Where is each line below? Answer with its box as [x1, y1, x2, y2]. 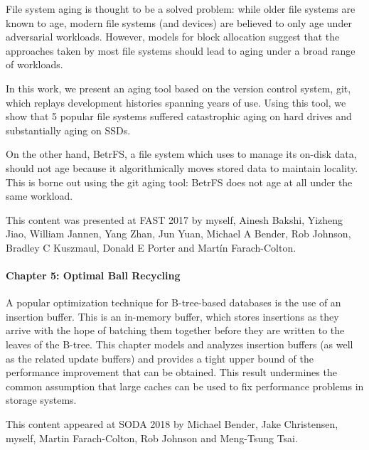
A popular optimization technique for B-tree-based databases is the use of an [6, 295, 341, 310]
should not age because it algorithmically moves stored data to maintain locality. [6, 160, 358, 175]
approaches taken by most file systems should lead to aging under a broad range [6, 43, 355, 58]
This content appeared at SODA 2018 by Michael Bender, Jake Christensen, [6, 417, 338, 432]
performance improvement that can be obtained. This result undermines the [6, 365, 337, 380]
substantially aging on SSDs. [6, 122, 131, 137]
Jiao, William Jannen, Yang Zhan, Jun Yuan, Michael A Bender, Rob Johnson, [6, 226, 351, 241]
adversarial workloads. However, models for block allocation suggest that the [6, 29, 340, 44]
